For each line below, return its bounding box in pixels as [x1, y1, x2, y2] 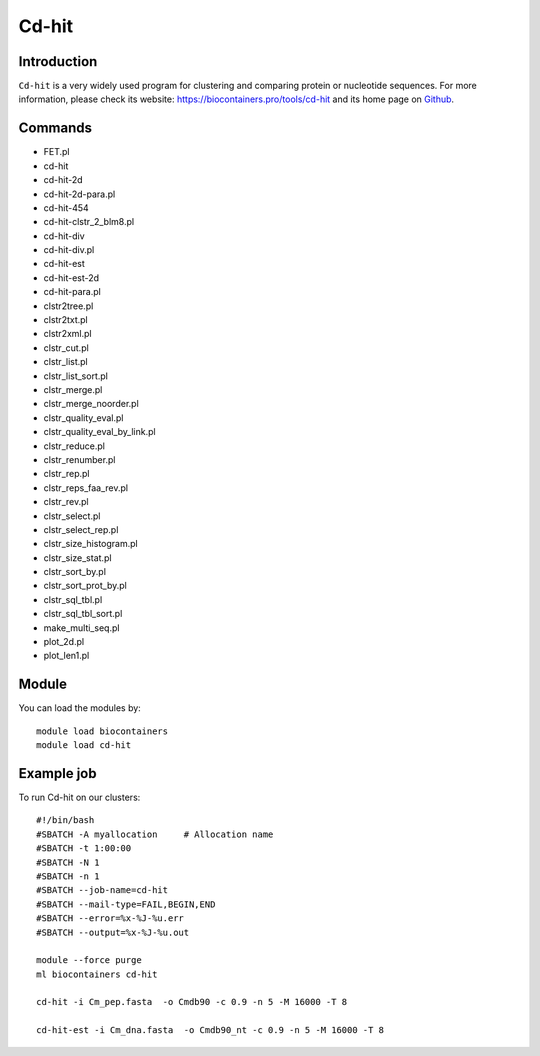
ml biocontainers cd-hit [36, 968, 158, 980]
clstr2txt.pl [43, 314, 89, 326]
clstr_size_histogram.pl [43, 538, 139, 550]
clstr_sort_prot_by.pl [43, 580, 127, 592]
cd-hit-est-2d [43, 271, 100, 284]
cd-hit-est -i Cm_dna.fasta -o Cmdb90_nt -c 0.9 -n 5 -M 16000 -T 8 [36, 1025, 385, 1036]
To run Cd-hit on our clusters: [18, 791, 141, 804]
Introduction [18, 53, 98, 70]
